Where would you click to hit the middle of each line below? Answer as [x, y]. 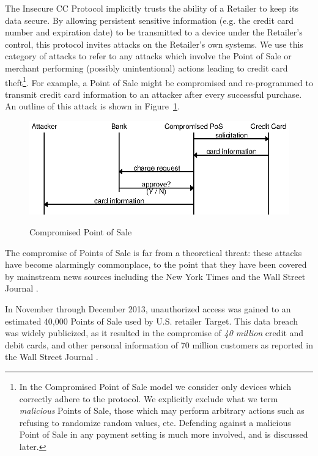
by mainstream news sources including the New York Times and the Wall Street [155, 276]
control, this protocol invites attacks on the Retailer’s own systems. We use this [154, 44]
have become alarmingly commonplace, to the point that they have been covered [156, 264]
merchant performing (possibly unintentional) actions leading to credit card [146, 68]
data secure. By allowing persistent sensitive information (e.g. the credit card [150, 20]
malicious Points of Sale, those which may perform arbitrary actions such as [162, 410]
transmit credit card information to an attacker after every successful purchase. [153, 94]
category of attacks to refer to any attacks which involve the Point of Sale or [148, 56]
